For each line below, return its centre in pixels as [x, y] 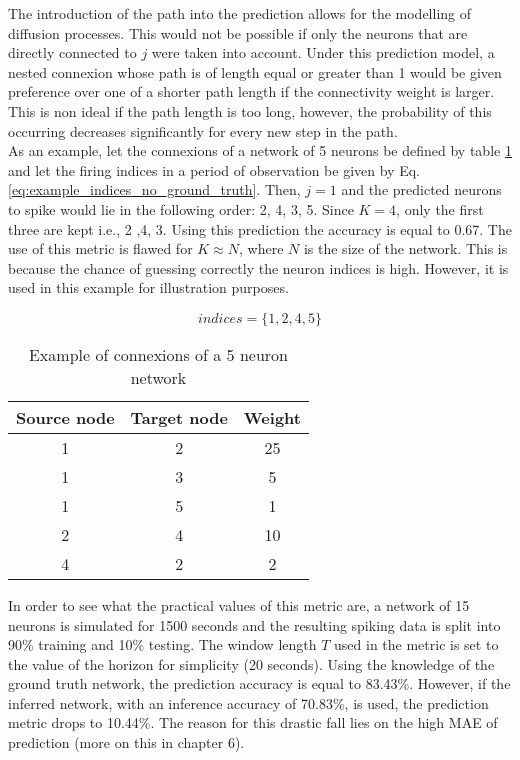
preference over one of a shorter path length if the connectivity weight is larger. [251, 91]
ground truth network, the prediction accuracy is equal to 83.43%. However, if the [259, 683]
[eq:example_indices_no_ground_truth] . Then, [154, 189]
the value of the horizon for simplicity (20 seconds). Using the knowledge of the [251, 663]
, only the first [440, 208]
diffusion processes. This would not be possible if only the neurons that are [238, 32]
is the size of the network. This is [405, 248]
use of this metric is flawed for [100, 248]
